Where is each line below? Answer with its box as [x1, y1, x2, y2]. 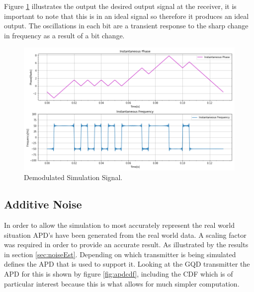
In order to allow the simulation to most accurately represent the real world [4, 220, 235, 230]
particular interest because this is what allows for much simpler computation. [4, 278, 240, 289]
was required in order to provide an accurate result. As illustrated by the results [4, 239, 249, 250]
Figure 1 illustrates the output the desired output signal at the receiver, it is [4, 1, 237, 11]
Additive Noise [4, 196, 82, 212]
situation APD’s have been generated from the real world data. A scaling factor [4, 229, 247, 240]
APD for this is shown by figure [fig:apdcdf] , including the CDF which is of [4, 269, 233, 279]
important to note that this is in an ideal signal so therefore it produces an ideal [4, 10, 249, 21]
